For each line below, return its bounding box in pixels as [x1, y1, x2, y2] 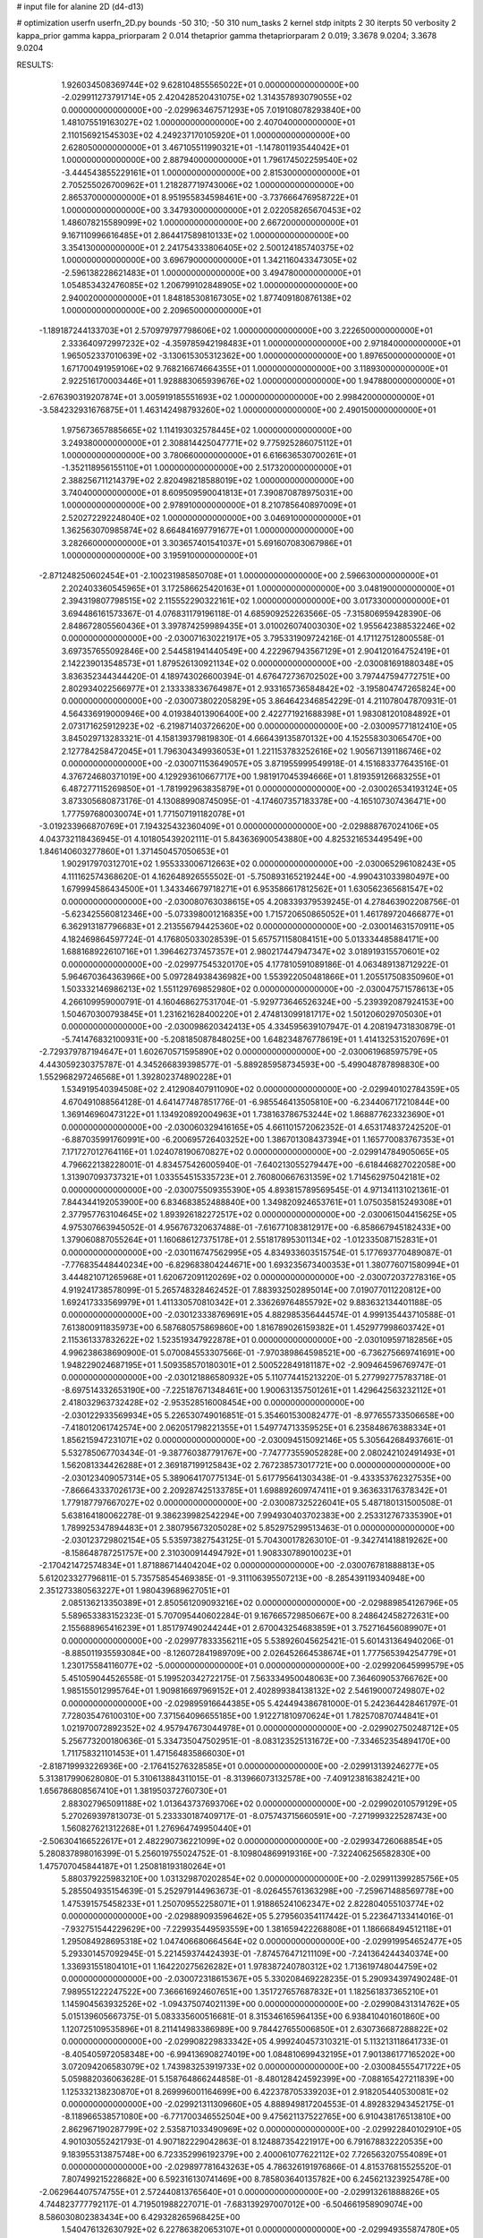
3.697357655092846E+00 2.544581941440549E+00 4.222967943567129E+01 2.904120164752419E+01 [61, 645, 450, 656]
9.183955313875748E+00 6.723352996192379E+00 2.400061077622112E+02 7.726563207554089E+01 [61, 2148, 447, 2159]
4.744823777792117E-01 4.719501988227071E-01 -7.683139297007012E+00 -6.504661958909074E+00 [38, 2199, 424, 2210]
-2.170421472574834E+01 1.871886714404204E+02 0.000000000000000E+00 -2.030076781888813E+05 [38, 1560, 436, 1571]
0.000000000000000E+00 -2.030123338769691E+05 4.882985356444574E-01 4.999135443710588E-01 [61, 1310, 455, 1320]
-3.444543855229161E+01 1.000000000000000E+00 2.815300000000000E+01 [61, 167, 360, 178]
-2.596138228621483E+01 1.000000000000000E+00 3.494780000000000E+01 [61, 267, 361, 278]
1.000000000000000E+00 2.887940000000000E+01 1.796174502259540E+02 [61, 155, 358, 166]
